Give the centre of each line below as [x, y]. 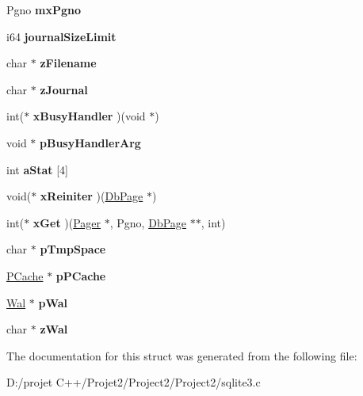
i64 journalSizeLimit [61, 36]
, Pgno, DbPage [148, 222]
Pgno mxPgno [44, 10]
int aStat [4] [37, 169]
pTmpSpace [73, 249]
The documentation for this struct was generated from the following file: [182, 355]
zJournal [64, 89]
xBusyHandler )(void [89, 116]
